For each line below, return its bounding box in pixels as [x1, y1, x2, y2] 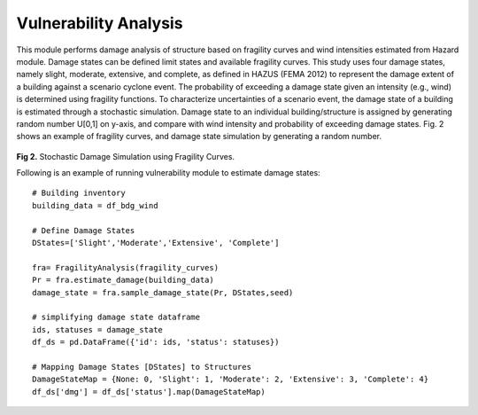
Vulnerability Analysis [16, 13, 183, 33]
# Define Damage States [32, 225, 135, 235]
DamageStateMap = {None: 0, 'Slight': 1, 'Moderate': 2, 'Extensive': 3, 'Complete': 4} [32, 374, 429, 385]
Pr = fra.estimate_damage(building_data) [32, 275, 214, 286]
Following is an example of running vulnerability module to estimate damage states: [16, 168, 320, 178]
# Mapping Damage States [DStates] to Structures [32, 362, 252, 372]
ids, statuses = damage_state [32, 325, 164, 334]
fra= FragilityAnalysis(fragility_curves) [32, 262, 220, 272]
